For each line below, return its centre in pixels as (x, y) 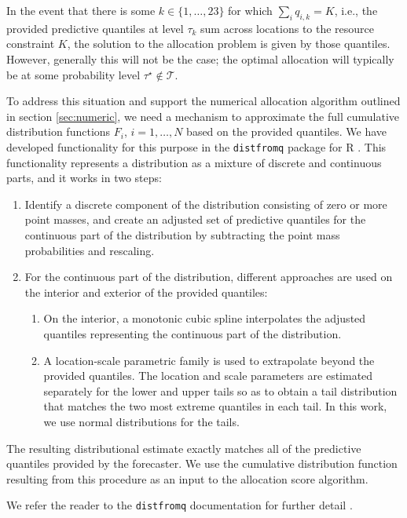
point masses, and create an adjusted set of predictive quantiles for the (195, 219)
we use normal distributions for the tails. (141, 421)
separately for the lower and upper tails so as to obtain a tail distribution (220, 390)
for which (250, 10)
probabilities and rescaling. (90, 250)
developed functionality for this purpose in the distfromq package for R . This (196, 146)
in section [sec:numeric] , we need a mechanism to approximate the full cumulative (203, 116)
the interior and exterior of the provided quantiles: (146, 292)
